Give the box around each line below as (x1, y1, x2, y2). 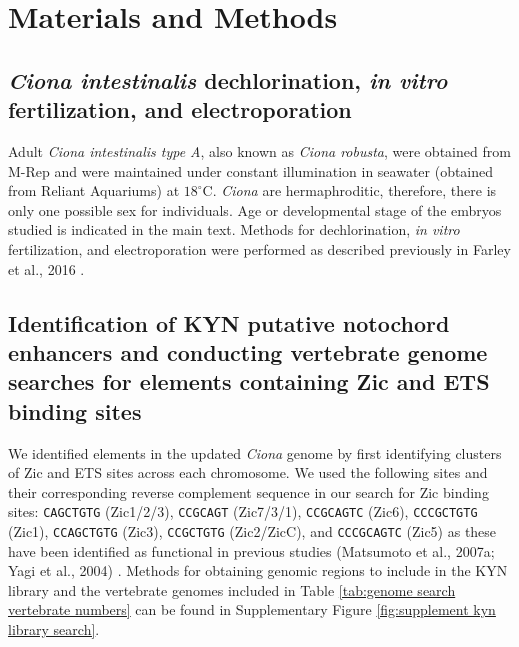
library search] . (8, 618, 100, 639)
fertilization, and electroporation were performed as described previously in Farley (8, 238, 511, 259)
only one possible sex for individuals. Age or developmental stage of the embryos (8, 199, 502, 220)
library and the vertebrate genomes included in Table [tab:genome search (8, 579, 456, 600)
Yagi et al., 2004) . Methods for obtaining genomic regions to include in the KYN (8, 560, 508, 581)
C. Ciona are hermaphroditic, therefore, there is (202, 180, 497, 201)
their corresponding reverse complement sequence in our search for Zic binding (8, 481, 489, 502)
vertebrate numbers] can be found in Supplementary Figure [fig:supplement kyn (8, 599, 496, 620)
